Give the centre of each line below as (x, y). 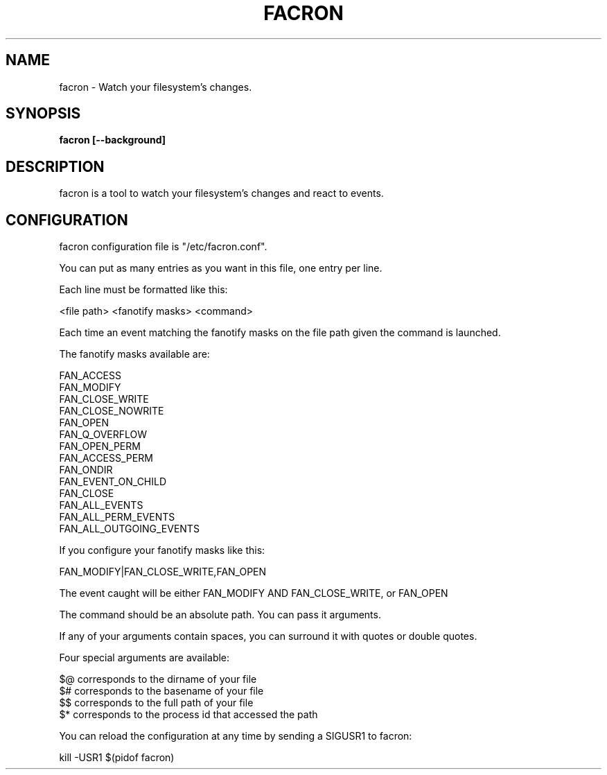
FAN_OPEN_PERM (100, 446)
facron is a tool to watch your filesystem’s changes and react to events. (221, 193)
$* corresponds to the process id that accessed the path (188, 715)
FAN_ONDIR (86, 470)
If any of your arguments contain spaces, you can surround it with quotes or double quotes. (268, 636)
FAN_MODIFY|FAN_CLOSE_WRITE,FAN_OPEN (163, 572)
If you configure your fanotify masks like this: (162, 550)
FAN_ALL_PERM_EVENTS (117, 517)
